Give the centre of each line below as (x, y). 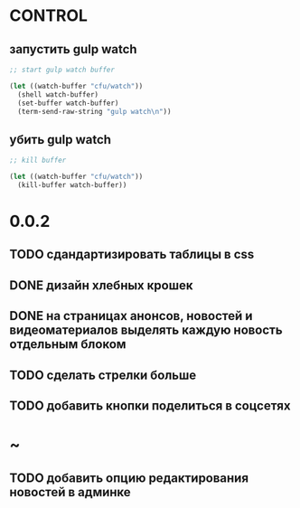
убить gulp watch (60, 140)
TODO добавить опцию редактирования (129, 478)
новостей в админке (70, 492)
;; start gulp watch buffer (62, 70)
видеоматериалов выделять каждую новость (146, 330)
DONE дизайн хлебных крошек (101, 285)
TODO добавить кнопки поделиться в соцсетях (150, 405)
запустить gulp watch (73, 49)
